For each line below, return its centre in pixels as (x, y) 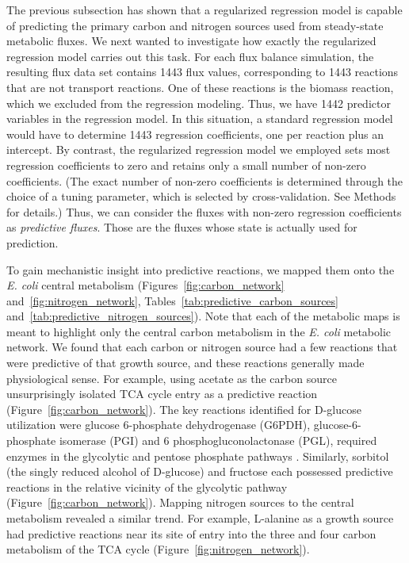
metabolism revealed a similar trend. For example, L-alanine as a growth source (200, 518)
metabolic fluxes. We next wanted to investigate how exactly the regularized (191, 41)
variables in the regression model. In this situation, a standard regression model (200, 119)
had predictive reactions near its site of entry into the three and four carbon (191, 533)
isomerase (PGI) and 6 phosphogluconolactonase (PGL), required (218, 440)
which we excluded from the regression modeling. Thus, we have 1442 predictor (199, 103)
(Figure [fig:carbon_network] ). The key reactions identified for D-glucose (184, 409)
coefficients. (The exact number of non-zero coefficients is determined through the (205, 180)
